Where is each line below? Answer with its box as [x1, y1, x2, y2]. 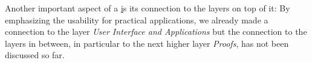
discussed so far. [5, 49, 65, 61]
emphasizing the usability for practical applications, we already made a [5, 13, 268, 26]
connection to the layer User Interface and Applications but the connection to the [5, 25, 307, 38]
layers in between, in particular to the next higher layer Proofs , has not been [5, 37, 289, 49]
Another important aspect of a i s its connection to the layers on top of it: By [5, 2, 290, 14]
